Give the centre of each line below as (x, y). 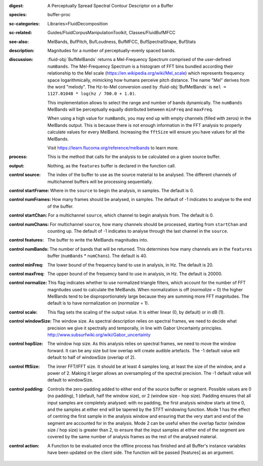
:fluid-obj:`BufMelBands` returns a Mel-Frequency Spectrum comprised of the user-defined (139, 60)
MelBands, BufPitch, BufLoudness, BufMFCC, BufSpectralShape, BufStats (122, 41)
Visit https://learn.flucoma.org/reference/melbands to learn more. (113, 148)
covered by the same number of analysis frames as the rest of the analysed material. (132, 437)
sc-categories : (24, 23)
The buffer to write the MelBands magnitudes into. (98, 240)
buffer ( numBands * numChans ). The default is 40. (97, 256)
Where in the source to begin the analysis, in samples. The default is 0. (122, 190)
